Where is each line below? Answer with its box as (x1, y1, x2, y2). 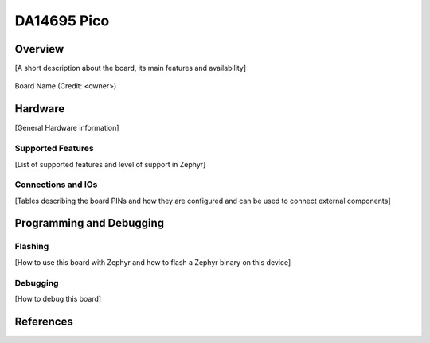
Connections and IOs (14, 179, 98, 190)
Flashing (14, 241, 49, 252)
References (14, 314, 73, 328)
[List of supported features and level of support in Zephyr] (14, 159, 206, 169)
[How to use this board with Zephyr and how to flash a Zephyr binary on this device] (14, 257, 291, 267)
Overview (14, 42, 64, 56)
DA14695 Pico (14, 12, 110, 29)
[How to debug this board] (14, 294, 102, 303)
